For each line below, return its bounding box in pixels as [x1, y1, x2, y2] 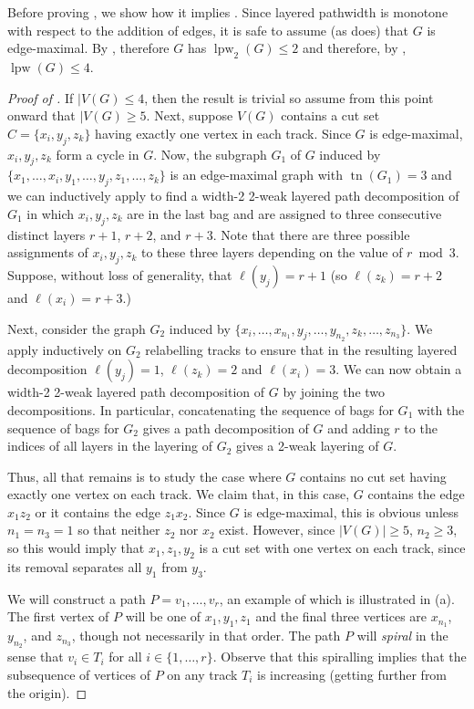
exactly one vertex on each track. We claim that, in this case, [7, 485, 350, 504]
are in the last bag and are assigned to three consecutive [127, 203, 442, 223]
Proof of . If [7, 88, 74, 107]
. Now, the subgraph [153, 144, 267, 163]
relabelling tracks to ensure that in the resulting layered [145, 339, 458, 359]
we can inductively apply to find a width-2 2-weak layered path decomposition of [7, 186, 459, 205]
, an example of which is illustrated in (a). [219, 589, 455, 608]
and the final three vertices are [255, 607, 428, 626]
